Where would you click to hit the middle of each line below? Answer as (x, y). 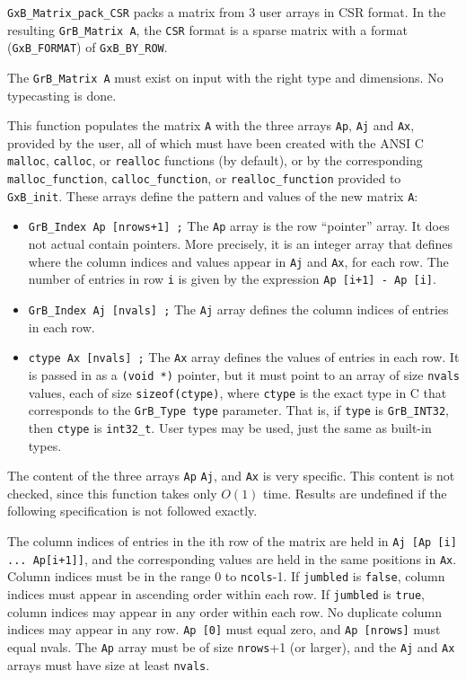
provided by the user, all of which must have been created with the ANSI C (215, 142)
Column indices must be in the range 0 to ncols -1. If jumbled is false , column (226, 576)
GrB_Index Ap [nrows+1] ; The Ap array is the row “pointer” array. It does (239, 226)
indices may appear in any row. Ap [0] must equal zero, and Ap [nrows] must (224, 629)
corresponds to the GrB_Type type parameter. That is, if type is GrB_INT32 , (238, 410)
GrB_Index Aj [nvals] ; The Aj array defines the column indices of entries (238, 309)
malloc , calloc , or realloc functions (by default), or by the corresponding (215, 160)
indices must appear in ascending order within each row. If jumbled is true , (216, 593)
